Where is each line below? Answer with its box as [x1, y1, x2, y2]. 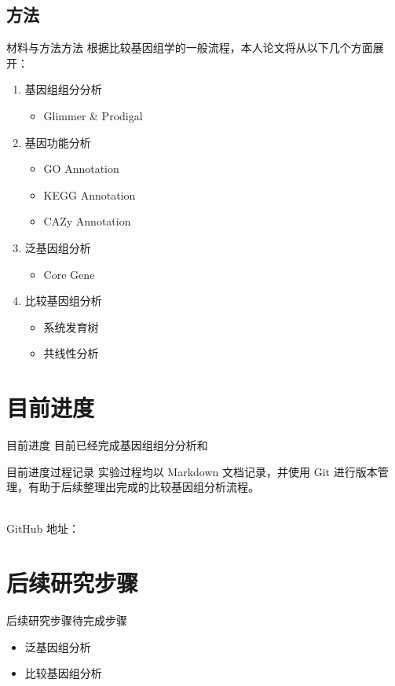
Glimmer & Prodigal [43, 107, 143, 123]
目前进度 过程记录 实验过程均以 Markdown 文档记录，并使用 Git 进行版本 [6, 463, 378, 479]
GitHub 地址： [6, 520, 80, 537]
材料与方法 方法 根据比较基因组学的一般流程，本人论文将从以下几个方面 [6, 39, 373, 56]
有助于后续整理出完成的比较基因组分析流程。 [27, 479, 259, 495]
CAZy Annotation [43, 213, 131, 229]
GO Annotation [43, 160, 119, 177]
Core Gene [43, 266, 95, 282]
